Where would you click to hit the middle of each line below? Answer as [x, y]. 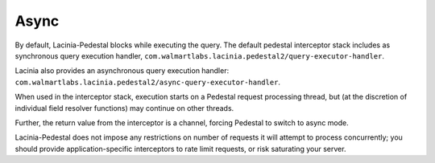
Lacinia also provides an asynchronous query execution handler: [122, 71]
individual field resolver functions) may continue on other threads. [124, 108]
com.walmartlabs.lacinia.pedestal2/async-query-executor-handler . [148, 82]
